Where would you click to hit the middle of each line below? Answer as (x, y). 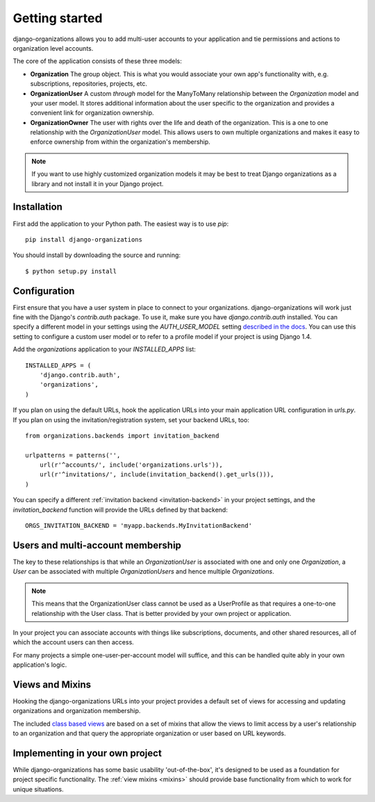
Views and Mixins (52, 684)
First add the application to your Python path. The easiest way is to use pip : (121, 224)
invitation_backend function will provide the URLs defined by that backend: (120, 510)
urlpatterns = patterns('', (73, 455)
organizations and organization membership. (77, 711)
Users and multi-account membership (97, 545)
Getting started (58, 18)
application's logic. (40, 665)
